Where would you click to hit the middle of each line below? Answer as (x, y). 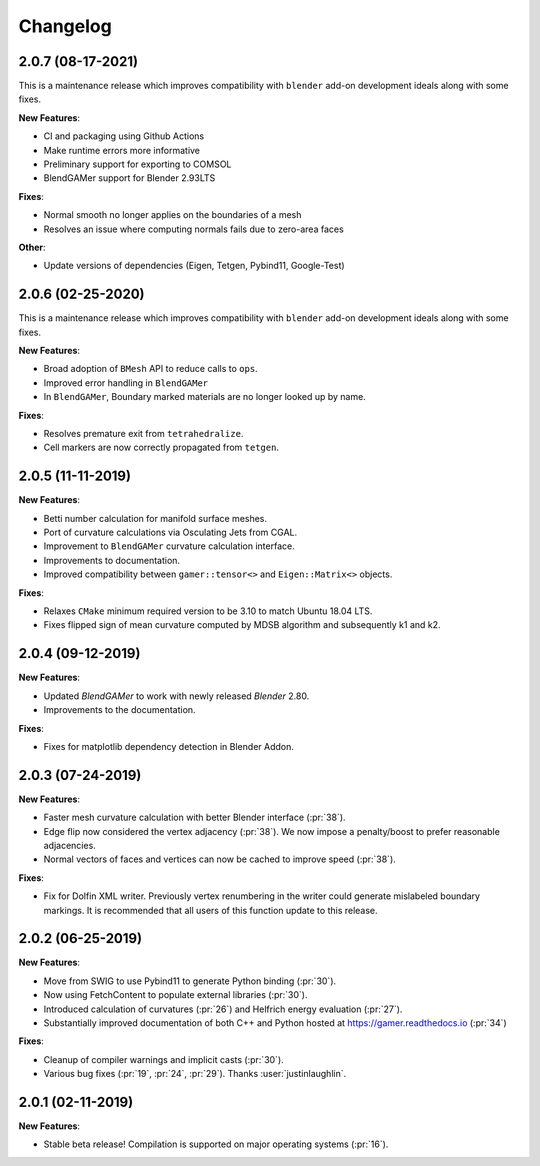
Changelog (65, 26)
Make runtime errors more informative (121, 150)
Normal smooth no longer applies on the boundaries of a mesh (172, 215)
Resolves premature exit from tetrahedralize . (143, 433)
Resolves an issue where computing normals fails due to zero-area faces (193, 229)
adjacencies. (70, 845)
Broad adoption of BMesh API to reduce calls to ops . (151, 369)
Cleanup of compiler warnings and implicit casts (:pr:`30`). (163, 1059)
